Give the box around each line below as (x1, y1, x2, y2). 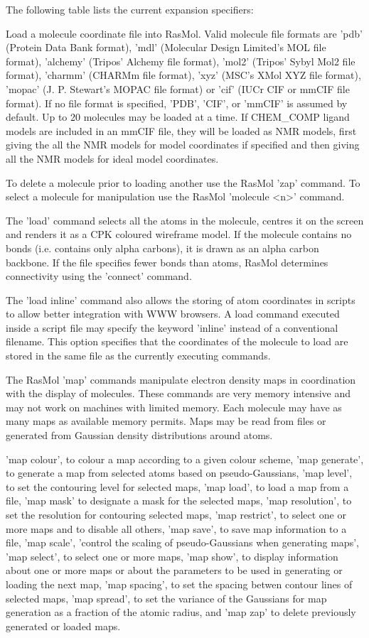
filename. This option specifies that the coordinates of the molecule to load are (6, 334, 348, 349)
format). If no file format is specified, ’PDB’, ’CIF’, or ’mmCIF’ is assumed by (6, 95, 348, 110)
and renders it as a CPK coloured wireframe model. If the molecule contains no (6, 227, 352, 242)
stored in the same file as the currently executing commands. (6, 348, 271, 363)
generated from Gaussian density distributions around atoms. (6, 428, 273, 443)
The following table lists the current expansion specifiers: (6, 2, 254, 16)
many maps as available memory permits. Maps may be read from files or (6, 413, 326, 428)
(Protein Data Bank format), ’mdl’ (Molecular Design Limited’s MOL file (6, 40, 326, 55)
